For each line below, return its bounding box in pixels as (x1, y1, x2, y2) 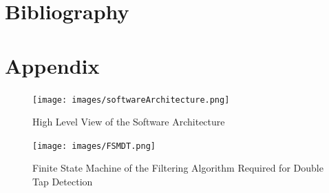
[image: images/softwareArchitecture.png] (32, 94, 230, 105)
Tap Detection (32, 174, 93, 188)
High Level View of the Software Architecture (32, 114, 225, 129)
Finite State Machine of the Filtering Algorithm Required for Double (32, 161, 323, 175)
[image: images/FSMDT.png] (32, 141, 156, 151)
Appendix (5, 51, 100, 79)
